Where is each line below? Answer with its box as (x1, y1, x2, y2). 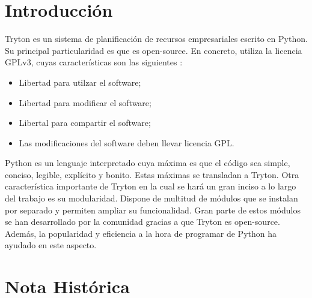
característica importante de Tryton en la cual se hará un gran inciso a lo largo (5, 180, 296, 192)
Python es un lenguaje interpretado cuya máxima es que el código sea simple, (5, 156, 290, 169)
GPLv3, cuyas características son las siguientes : (5, 56, 183, 68)
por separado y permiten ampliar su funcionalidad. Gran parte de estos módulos (5, 203, 301, 216)
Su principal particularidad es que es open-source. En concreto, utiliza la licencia (5, 44, 302, 56)
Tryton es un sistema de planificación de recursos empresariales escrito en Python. (5, 32, 308, 45)
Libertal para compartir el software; (19, 116, 151, 129)
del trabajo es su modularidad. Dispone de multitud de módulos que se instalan (5, 192, 298, 204)
